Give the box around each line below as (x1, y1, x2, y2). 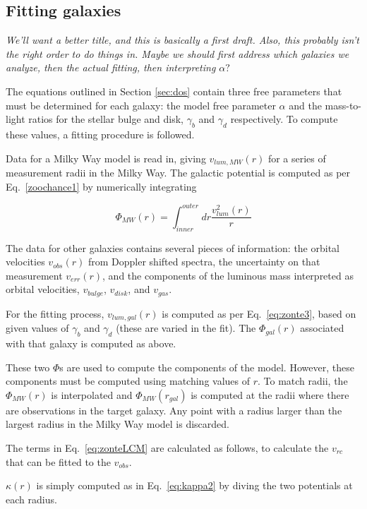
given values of (6, 321, 69, 335)
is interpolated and (51, 387, 133, 402)
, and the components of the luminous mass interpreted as (102, 268, 354, 282)
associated (300, 321, 344, 335)
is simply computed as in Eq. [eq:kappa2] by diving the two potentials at (36, 478, 353, 493)
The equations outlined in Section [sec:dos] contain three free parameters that (6, 83, 342, 98)
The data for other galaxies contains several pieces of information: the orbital (6, 240, 340, 255)
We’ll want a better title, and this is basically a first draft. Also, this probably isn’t (6, 32, 359, 47)
